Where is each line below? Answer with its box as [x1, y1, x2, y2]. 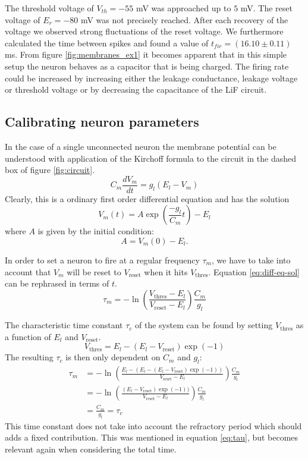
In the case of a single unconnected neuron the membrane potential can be [5, 140, 276, 152]
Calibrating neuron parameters [5, 112, 199, 131]
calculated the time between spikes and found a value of [5, 36, 209, 49]
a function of [5, 330, 51, 342]
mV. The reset [240, 2, 293, 14]
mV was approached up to [136, 2, 231, 14]
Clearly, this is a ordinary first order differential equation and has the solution [5, 192, 290, 205]
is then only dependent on [65, 351, 161, 363]
